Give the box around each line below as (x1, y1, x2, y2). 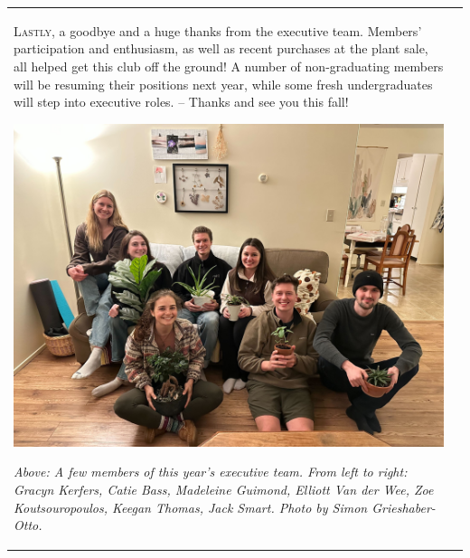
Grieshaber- (371, 497, 436, 516)
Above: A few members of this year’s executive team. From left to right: (14, 462, 408, 481)
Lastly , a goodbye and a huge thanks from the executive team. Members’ (14, 21, 422, 40)
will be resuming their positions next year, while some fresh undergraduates (14, 74, 433, 93)
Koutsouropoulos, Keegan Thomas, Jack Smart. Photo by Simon (14, 497, 368, 516)
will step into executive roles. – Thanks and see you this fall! (14, 92, 349, 111)
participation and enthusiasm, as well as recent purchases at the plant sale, (14, 39, 428, 58)
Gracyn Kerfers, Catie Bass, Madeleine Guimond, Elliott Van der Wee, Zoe (14, 479, 434, 498)
